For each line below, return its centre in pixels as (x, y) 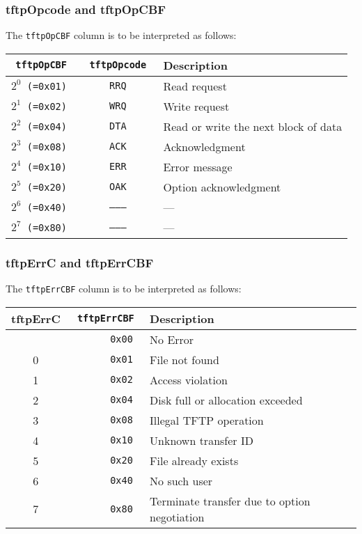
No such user (181, 480)
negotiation (177, 517)
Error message (198, 166)
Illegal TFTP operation (207, 420)
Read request (195, 86)
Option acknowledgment (222, 187)
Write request (196, 106)
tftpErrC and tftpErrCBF (80, 262)
